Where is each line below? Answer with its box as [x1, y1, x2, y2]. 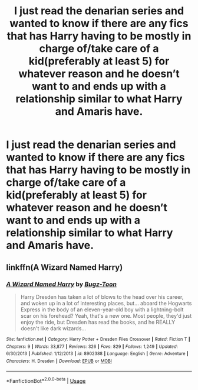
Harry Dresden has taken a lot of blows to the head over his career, [20, 293, 184, 300]
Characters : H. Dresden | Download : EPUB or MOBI [6, 358, 112, 364]
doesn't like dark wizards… [20, 324, 87, 332]
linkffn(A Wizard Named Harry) [6, 262, 123, 272]
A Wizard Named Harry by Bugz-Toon [6, 280, 117, 288]
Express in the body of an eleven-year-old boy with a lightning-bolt [20, 306, 184, 313]
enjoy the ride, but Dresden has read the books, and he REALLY [20, 318, 176, 325]
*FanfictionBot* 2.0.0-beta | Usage [6, 376, 86, 384]
